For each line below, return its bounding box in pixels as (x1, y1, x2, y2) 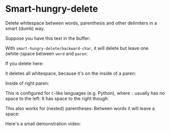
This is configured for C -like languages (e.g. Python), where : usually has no (5, 90, 165, 96)
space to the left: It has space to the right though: (5, 95, 109, 101)
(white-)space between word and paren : (5, 50, 88, 57)
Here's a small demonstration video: (5, 120, 81, 126)
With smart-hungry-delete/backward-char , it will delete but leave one (5, 45, 149, 51)
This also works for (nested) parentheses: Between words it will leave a (5, 105, 155, 111)
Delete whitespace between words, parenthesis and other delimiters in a (5, 20, 157, 26)
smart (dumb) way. (5, 25, 45, 31)
